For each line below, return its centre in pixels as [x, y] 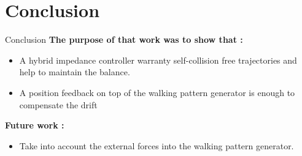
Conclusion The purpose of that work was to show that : [124, 39]
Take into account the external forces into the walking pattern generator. [157, 145]
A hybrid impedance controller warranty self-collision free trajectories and [158, 60]
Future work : [35, 125]
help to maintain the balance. [75, 72]
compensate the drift [58, 104]
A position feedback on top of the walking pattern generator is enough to [157, 92]
